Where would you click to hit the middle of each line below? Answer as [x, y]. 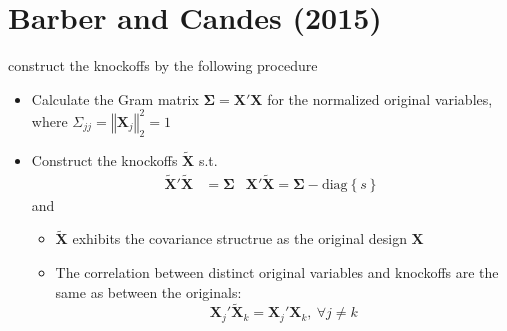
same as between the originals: [148, 291]
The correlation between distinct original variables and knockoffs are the [277, 272]
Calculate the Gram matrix [115, 98]
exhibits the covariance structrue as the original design [239, 238]
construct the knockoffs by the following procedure [163, 65]
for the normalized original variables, [380, 98]
